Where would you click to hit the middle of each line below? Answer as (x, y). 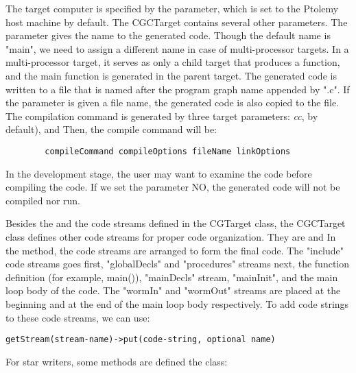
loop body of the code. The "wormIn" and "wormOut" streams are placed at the (173, 290)
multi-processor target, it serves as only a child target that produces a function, (173, 62)
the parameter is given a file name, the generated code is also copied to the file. (173, 103)
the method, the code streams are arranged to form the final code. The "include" (175, 250)
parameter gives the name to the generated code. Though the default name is (168, 35)
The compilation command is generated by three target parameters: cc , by (162, 116)
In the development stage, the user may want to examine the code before (159, 173)
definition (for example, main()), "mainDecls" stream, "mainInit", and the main (172, 277)
